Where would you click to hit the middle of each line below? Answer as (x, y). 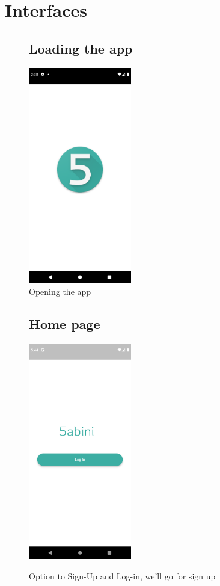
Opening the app (60, 291)
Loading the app (81, 48)
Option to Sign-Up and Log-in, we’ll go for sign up (122, 575)
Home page (65, 324)
